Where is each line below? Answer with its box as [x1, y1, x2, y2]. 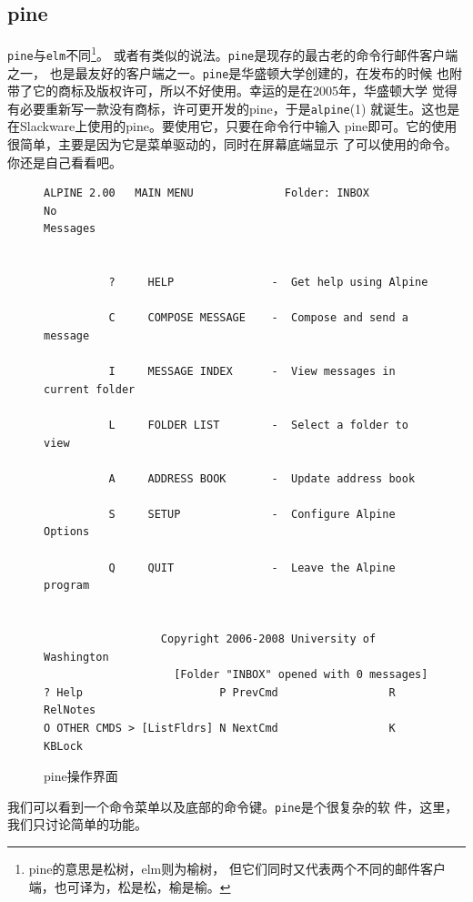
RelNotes [44, 704, 96, 717]
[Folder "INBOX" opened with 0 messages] [174, 668, 428, 682]
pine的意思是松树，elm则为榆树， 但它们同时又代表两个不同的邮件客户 [28, 859, 446, 878]
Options [44, 525, 90, 539]
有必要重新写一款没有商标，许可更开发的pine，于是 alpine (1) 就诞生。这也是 [7, 98, 460, 117]
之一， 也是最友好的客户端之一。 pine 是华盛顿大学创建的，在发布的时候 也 [7, 63, 449, 82]
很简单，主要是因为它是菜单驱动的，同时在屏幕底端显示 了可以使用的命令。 [7, 135, 458, 154]
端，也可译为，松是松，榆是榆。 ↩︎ [28, 877, 231, 896]
